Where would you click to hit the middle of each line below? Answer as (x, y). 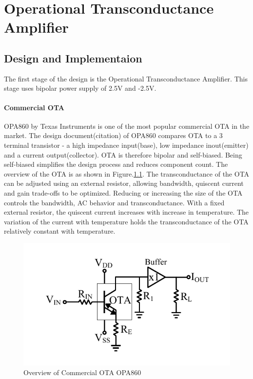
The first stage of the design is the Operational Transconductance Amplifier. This (126, 78)
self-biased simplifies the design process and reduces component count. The (116, 164)
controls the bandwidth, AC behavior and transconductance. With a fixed (114, 202)
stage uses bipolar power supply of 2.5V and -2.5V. (80, 88)
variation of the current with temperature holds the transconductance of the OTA (126, 221)
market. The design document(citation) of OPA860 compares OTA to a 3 (113, 135)
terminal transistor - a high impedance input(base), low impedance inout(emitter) (126, 145)
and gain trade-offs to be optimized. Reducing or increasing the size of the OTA (123, 192)
